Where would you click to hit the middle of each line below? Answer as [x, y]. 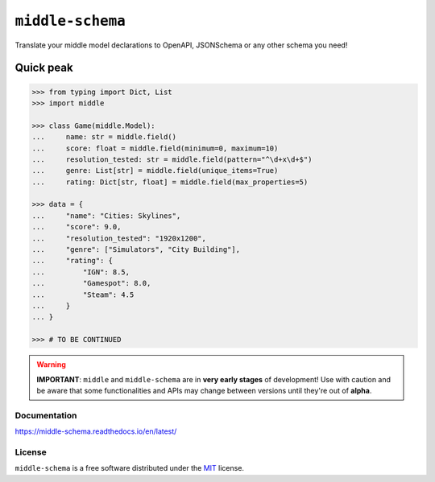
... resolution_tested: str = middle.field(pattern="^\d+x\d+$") [172, 159]
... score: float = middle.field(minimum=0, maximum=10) [155, 148]
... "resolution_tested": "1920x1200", [119, 238]
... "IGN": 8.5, [81, 272]
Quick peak [44, 68]
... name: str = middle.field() [104, 137]
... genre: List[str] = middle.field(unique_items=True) [155, 171]
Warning [51, 365]
